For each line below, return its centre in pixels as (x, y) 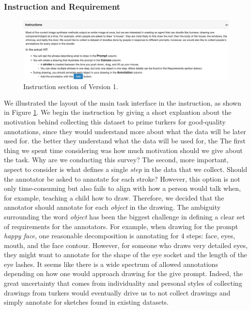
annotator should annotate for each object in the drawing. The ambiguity (112, 207)
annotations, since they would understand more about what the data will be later (125, 131)
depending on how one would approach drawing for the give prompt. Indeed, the (123, 273)
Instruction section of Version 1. (71, 86)
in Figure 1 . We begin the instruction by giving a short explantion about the (118, 112)
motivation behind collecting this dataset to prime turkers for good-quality (115, 121)
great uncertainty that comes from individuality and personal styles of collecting (123, 283)
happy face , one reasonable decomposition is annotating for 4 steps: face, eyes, (120, 236)
